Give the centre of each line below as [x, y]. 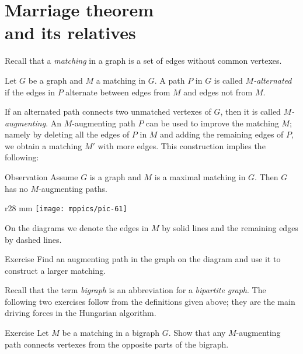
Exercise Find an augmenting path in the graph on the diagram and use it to [143, 259]
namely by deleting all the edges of [67, 134]
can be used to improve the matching [213, 123]
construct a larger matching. [55, 270]
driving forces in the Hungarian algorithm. [81, 313]
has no [16, 188]
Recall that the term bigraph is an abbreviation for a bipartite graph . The [135, 290]
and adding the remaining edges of [222, 134]
